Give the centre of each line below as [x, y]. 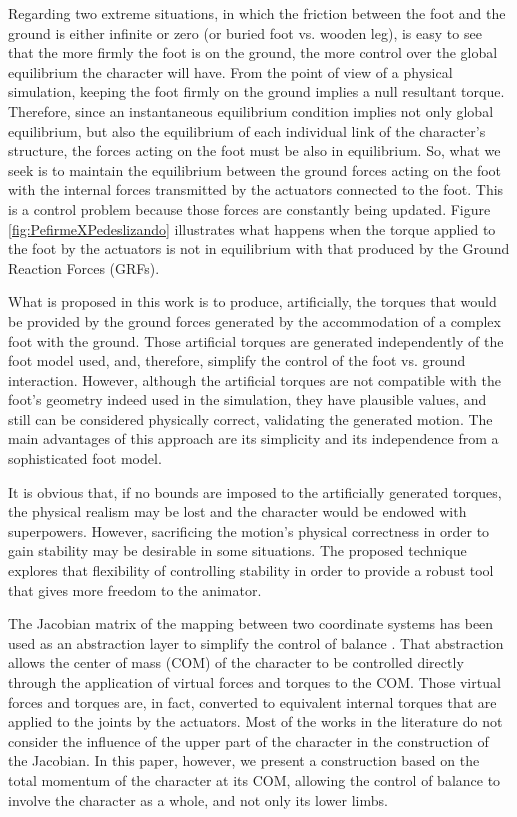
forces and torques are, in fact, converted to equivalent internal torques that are [252, 701]
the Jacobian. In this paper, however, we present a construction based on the [244, 760]
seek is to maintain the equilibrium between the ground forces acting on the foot [255, 169]
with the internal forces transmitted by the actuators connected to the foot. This [256, 189]
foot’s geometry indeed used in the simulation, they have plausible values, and [247, 399]
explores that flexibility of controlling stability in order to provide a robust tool [251, 570]
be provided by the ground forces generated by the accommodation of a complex [254, 320]
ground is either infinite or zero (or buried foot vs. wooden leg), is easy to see [245, 32]
